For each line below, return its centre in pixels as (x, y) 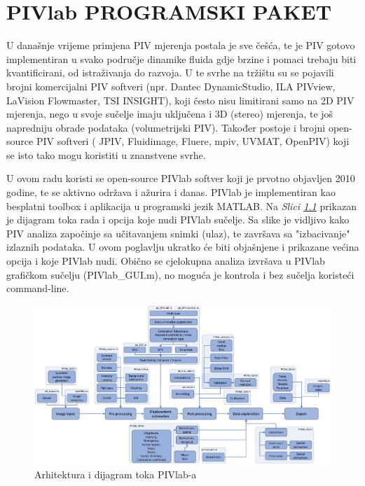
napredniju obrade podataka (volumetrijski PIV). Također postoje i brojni (166, 127)
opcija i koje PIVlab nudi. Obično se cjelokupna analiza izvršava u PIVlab (166, 261)
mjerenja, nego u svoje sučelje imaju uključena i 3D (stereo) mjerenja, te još (170, 114)
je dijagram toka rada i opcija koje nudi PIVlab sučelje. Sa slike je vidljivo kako (178, 220)
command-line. (38, 288)
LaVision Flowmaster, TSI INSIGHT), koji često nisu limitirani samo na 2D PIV (180, 100)
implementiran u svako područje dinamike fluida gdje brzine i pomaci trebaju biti (181, 58)
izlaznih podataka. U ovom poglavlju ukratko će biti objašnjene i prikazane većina (183, 247)
